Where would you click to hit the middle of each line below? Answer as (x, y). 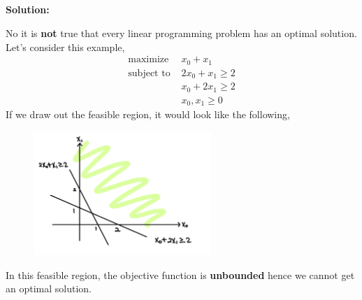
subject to (149, 73)
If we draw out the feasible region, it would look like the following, (148, 114)
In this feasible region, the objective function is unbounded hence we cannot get (180, 274)
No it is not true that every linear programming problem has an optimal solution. (181, 33)
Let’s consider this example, (65, 47)
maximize (149, 60)
